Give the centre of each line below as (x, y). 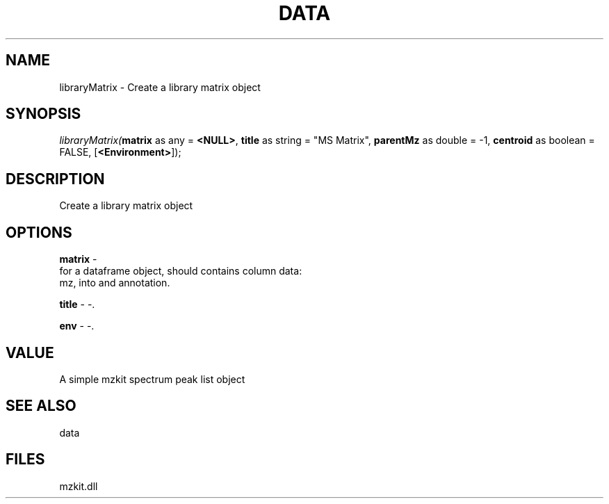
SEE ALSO (41, 406)
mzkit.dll (79, 486)
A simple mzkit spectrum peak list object (152, 379)
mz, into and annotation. (115, 283)
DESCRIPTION (55, 179)
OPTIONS (39, 232)
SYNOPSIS (43, 114)
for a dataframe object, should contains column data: (181, 271)
